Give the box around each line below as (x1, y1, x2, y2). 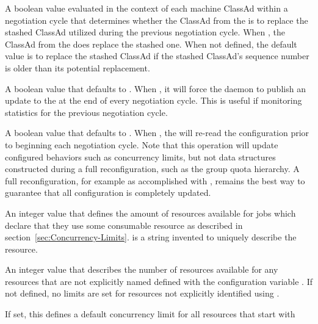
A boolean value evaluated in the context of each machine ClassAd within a (5, 2, 288, 14)
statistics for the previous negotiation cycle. (5, 106, 168, 118)
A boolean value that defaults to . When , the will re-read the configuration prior (5, 126, 309, 139)
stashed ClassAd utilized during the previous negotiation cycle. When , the (5, 26, 285, 38)
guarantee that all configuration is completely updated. (5, 186, 211, 199)
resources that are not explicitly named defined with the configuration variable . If (5, 275, 313, 287)
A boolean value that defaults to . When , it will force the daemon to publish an (5, 82, 306, 95)
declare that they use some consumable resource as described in (5, 218, 243, 231)
